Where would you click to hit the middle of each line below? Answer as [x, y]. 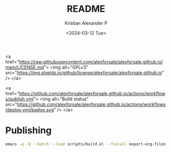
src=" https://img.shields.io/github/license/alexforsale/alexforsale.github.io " [85, 73]
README [86, 9]
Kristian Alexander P [86, 23]
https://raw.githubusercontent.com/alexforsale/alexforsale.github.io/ [91, 61]
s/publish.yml [19, 99]
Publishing [29, 131]
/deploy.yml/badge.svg [30, 110]
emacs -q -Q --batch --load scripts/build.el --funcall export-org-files [86, 144]
